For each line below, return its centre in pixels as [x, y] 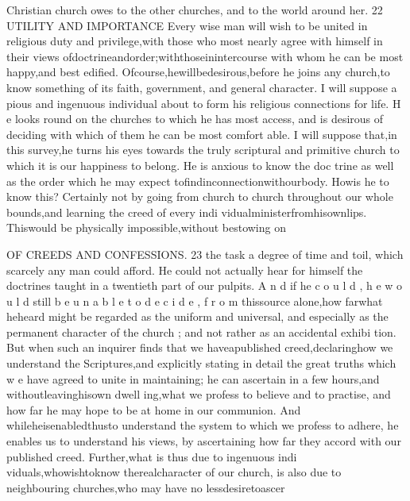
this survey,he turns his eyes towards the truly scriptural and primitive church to [203, 150]
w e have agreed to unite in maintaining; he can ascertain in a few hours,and [193, 378]
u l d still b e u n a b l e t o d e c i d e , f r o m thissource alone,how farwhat [195, 301]
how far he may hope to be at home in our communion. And [154, 409]
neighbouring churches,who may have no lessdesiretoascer [146, 487]
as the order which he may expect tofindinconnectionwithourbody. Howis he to [198, 181]
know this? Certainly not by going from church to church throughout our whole [200, 197]
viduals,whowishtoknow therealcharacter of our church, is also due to [174, 472]
